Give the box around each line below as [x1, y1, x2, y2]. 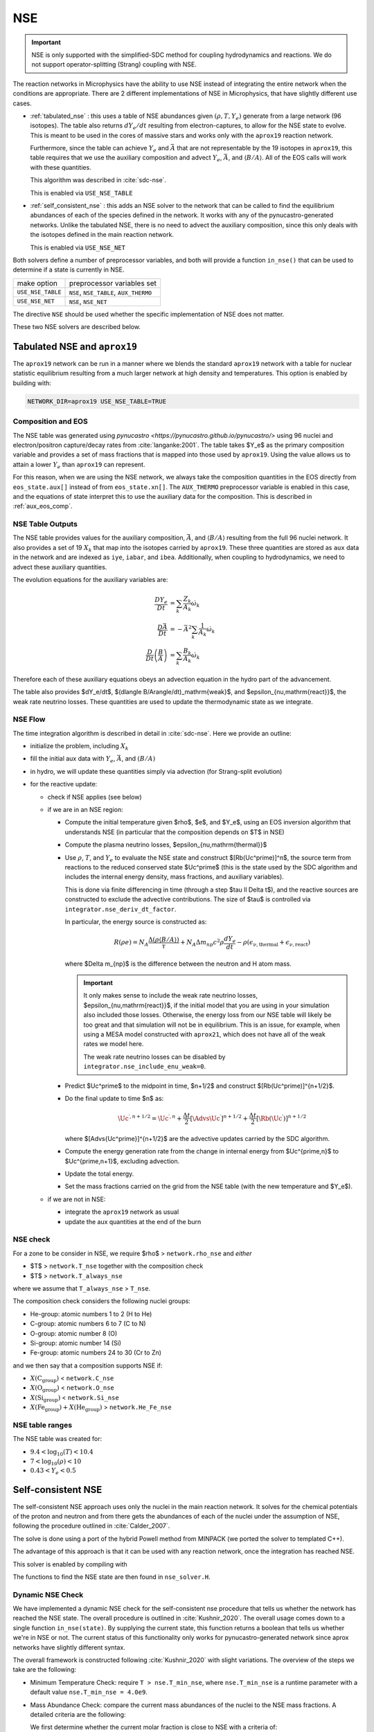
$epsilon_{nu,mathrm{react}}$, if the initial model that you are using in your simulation [83, 1001, 330, 1009]
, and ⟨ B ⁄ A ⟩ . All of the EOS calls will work [228, 153, 347, 162]
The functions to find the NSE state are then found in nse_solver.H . [12, 1573, 211, 1581]
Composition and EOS [12, 416, 88, 426]
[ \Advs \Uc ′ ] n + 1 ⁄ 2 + [190, 1113, 249, 1122]
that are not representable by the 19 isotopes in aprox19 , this [177, 144, 353, 152]
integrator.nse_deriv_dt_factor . [64, 905, 177, 913]
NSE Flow [12, 714, 46, 724]
